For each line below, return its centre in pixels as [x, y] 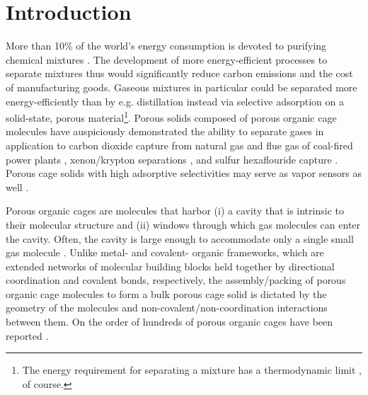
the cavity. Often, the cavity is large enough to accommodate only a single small [180, 238]
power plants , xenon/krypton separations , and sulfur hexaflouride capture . [172, 159]
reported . [27, 335]
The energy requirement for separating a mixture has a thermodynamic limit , [192, 370]
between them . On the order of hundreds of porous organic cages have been [169, 322]
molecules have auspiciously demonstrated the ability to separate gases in [165, 131]
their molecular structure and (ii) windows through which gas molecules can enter [183, 224]
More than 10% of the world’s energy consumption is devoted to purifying [166, 46]
